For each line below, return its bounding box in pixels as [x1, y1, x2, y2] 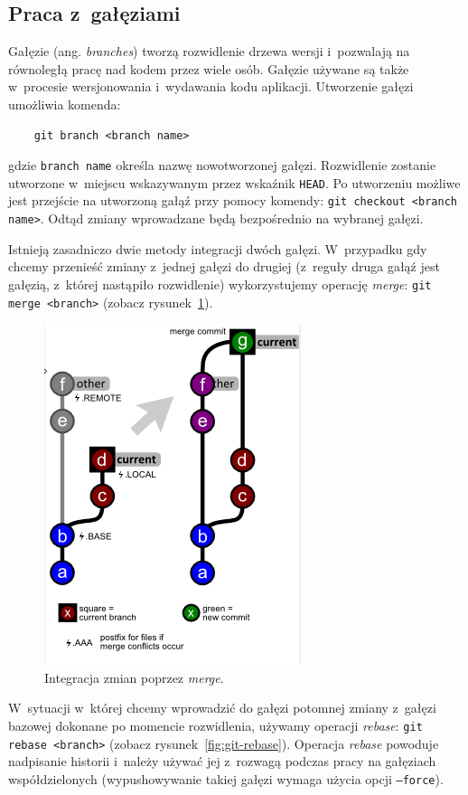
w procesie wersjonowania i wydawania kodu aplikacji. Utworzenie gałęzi [8, 77, 414, 96]
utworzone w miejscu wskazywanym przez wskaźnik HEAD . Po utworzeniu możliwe [8, 173, 461, 192]
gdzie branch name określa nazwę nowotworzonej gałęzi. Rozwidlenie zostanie [8, 156, 436, 175]
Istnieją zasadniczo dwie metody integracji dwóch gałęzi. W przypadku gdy [8, 239, 427, 258]
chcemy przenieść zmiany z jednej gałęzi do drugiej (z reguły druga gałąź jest [8, 257, 440, 276]
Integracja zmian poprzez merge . [44, 667, 224, 686]
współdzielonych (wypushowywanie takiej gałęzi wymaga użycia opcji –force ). [8, 769, 444, 788]
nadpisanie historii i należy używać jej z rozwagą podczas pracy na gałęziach [8, 752, 436, 771]
